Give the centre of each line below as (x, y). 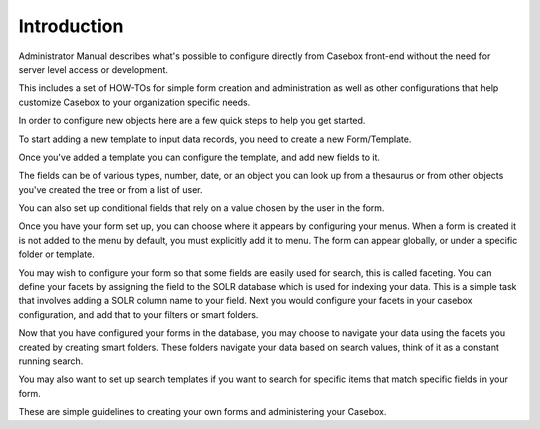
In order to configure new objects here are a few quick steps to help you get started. (192, 121)
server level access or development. (93, 69)
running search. (51, 361)
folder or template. (56, 254)
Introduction (71, 26)
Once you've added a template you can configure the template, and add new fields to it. (199, 157)
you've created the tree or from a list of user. (110, 189)
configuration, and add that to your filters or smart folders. (138, 314)
